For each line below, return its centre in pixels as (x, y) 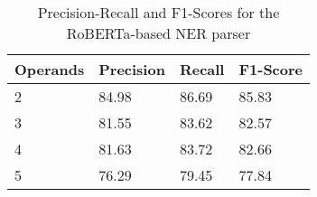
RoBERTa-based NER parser (158, 33)
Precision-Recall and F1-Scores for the (158, 12)
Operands (50, 69)
